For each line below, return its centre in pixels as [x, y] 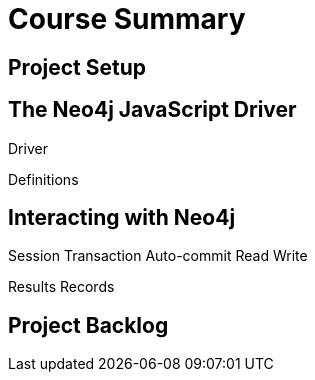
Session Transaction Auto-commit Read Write [158, 256]
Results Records [61, 287]
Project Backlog [88, 325]
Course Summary [127, 19]
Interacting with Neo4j [122, 218]
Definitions [43, 179]
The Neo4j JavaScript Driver [152, 110]
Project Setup [77, 67]
